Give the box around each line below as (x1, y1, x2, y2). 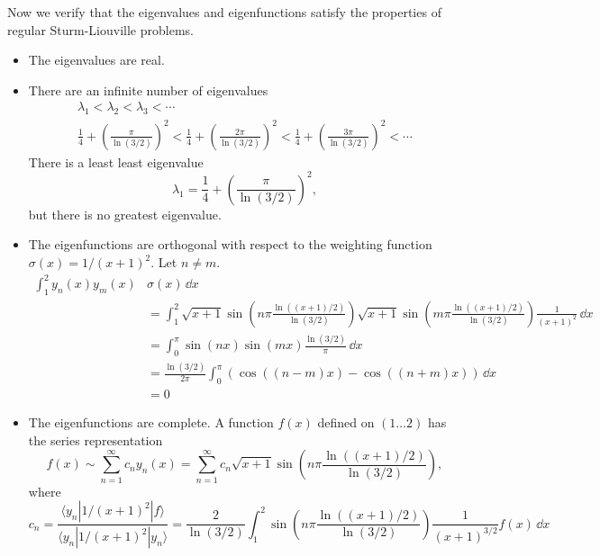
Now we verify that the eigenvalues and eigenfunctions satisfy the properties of (7, 3, 441, 21)
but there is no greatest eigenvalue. (28, 204, 222, 223)
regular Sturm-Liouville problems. (7, 20, 194, 39)
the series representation (28, 430, 163, 449)
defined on (317, 413, 375, 432)
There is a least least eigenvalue (28, 152, 204, 171)
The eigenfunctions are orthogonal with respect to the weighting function (28, 235, 432, 254)
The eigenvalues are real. (28, 50, 165, 69)
